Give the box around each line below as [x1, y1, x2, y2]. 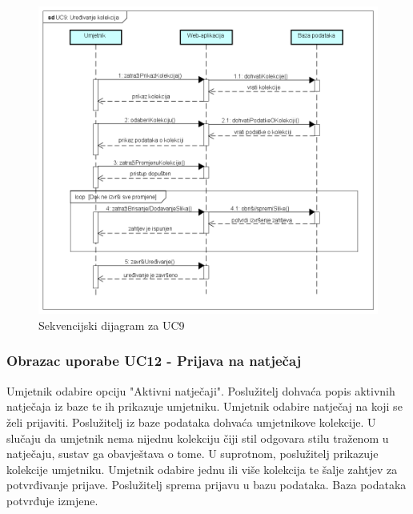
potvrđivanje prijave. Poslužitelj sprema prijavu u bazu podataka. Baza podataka [6, 476, 407, 493]
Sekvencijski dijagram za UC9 [38, 316, 185, 333]
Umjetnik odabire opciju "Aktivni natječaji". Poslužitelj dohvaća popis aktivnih [6, 382, 395, 399]
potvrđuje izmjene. [6, 492, 98, 508]
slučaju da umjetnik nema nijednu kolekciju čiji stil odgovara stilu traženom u [6, 429, 389, 446]
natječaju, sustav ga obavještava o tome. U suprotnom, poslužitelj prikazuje [6, 445, 379, 462]
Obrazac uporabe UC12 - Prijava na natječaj [6, 351, 302, 371]
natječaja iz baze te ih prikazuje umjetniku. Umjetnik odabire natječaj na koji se [6, 398, 403, 415]
